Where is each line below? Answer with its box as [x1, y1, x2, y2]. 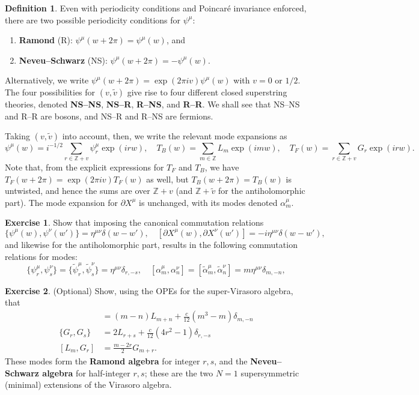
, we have [204, 160, 239, 173]
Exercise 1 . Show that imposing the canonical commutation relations [5, 216, 264, 229]
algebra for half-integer [42, 366, 130, 379]
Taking [5, 130, 31, 142]
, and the [214, 355, 248, 367]
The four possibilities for [5, 85, 96, 98]
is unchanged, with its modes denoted [139, 196, 278, 208]
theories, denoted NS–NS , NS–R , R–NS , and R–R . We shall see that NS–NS [5, 97, 300, 110]
